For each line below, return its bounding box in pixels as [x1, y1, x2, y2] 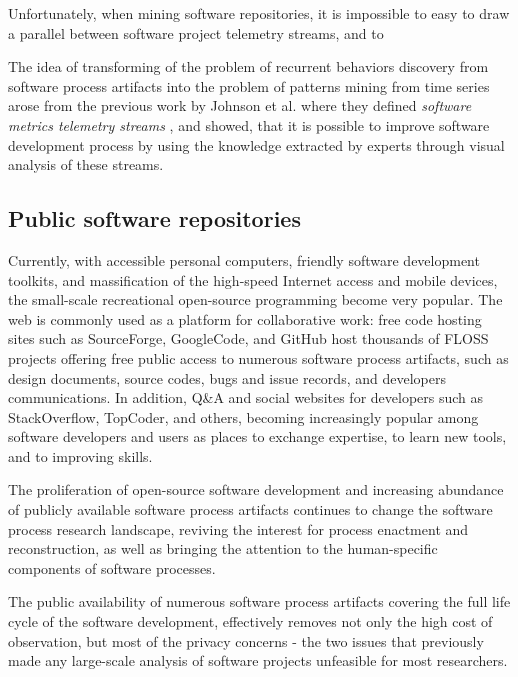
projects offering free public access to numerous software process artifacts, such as [8, 347, 509, 368]
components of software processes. [8, 557, 216, 578]
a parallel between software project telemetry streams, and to [8, 22, 384, 43]
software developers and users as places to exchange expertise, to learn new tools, [8, 426, 507, 447]
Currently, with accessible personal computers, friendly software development [8, 249, 480, 270]
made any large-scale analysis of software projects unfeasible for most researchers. [8, 650, 508, 671]
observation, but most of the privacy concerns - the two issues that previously [8, 630, 484, 651]
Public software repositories [8, 203, 301, 234]
